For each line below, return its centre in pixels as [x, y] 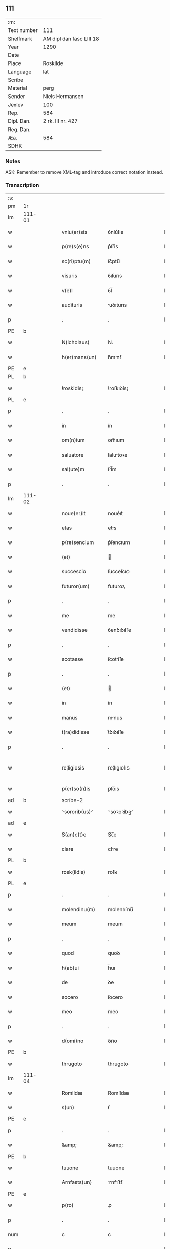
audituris [72, 305]
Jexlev [16, 105]
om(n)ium [73, 440]
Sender [16, 96]
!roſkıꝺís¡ [118, 388]
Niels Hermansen [63, 96]
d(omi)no [73, 1041]
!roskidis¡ [72, 388]
